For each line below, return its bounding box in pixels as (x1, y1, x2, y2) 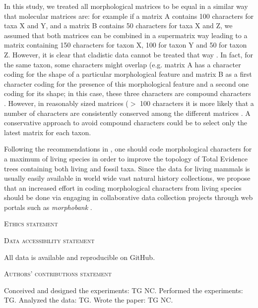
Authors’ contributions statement (4, 268, 112, 279)
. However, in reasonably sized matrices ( (4, 98, 129, 108)
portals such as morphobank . (4, 202, 92, 212)
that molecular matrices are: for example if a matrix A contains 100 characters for (4, 10, 254, 21)
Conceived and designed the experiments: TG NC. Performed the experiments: (4, 285, 243, 295)
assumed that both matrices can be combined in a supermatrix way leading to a (4, 30, 248, 40)
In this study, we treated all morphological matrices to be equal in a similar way (4, 1, 248, 11)
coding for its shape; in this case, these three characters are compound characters (4, 88, 251, 99)
